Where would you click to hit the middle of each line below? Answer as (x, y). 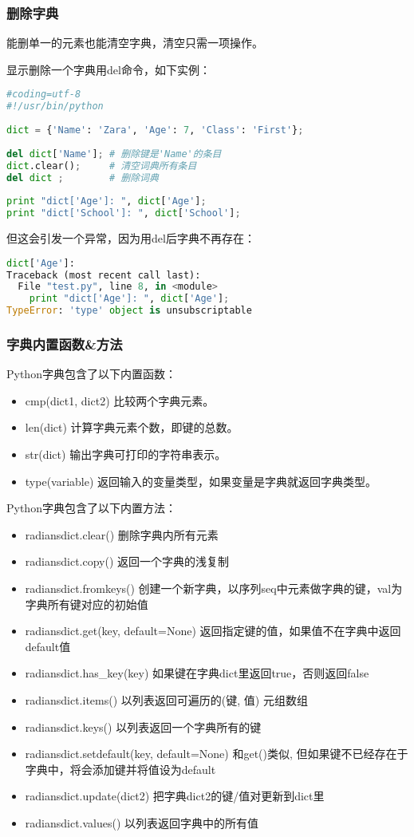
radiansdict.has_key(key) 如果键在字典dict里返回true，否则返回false (197, 673)
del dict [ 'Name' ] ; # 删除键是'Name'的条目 (114, 154)
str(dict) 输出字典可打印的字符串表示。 (126, 454)
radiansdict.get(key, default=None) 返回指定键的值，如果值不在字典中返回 (213, 631)
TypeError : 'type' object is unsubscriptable (129, 311)
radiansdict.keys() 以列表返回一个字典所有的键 (143, 726)
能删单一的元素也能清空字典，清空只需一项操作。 (135, 43)
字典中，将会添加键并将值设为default (120, 769)
